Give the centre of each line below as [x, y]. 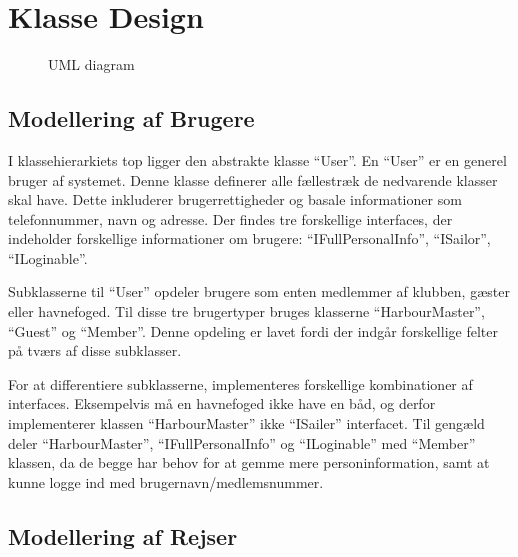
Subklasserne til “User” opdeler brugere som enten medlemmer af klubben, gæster [259, 291]
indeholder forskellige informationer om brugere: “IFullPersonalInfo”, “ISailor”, [249, 238]
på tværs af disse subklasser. [95, 350]
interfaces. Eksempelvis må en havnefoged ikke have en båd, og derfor [222, 403]
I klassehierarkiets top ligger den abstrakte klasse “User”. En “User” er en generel [257, 159]
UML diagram [91, 64]
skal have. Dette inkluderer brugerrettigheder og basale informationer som [235, 199]
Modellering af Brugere [131, 118]
